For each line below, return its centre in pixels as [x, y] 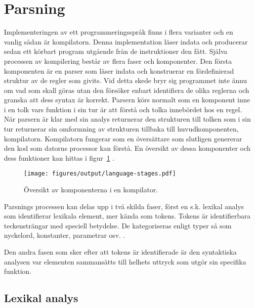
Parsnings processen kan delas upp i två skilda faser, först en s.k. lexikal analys [124, 206]
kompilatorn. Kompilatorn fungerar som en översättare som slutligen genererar [123, 138]
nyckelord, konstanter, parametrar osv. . [64, 235]
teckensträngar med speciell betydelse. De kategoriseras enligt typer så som [118, 225]
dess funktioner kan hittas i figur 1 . [59, 157]
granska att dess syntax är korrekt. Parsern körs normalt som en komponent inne [127, 100]
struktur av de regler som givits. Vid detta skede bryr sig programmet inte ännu [126, 80]
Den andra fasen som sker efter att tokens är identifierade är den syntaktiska [120, 252]
